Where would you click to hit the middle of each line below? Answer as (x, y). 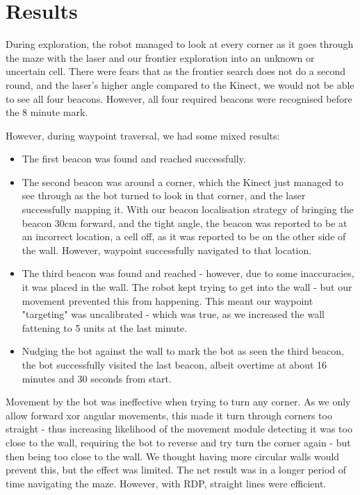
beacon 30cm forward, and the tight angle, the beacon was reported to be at (185, 223)
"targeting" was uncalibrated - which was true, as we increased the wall (173, 314)
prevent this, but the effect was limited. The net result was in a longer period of (176, 470)
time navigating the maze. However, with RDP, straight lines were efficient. (166, 483)
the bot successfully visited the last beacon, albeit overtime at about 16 (174, 364)
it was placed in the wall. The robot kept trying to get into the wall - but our (187, 287)
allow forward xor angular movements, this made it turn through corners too (169, 415)
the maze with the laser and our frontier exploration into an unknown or (160, 57)
